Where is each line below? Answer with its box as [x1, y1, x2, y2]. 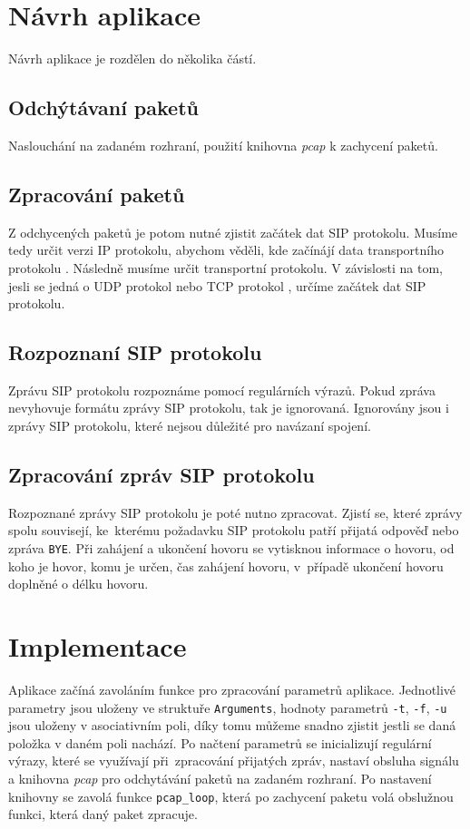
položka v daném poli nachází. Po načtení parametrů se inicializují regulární [8, 733, 432, 752]
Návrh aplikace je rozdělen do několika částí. [8, 49, 257, 68]
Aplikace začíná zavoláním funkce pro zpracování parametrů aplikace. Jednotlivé [8, 680, 456, 699]
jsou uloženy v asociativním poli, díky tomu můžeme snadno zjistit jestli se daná [8, 716, 456, 735]
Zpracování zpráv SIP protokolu [8, 461, 315, 489]
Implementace [8, 628, 187, 665]
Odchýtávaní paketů [8, 93, 199, 122]
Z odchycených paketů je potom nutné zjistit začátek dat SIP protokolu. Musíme [8, 222, 458, 241]
